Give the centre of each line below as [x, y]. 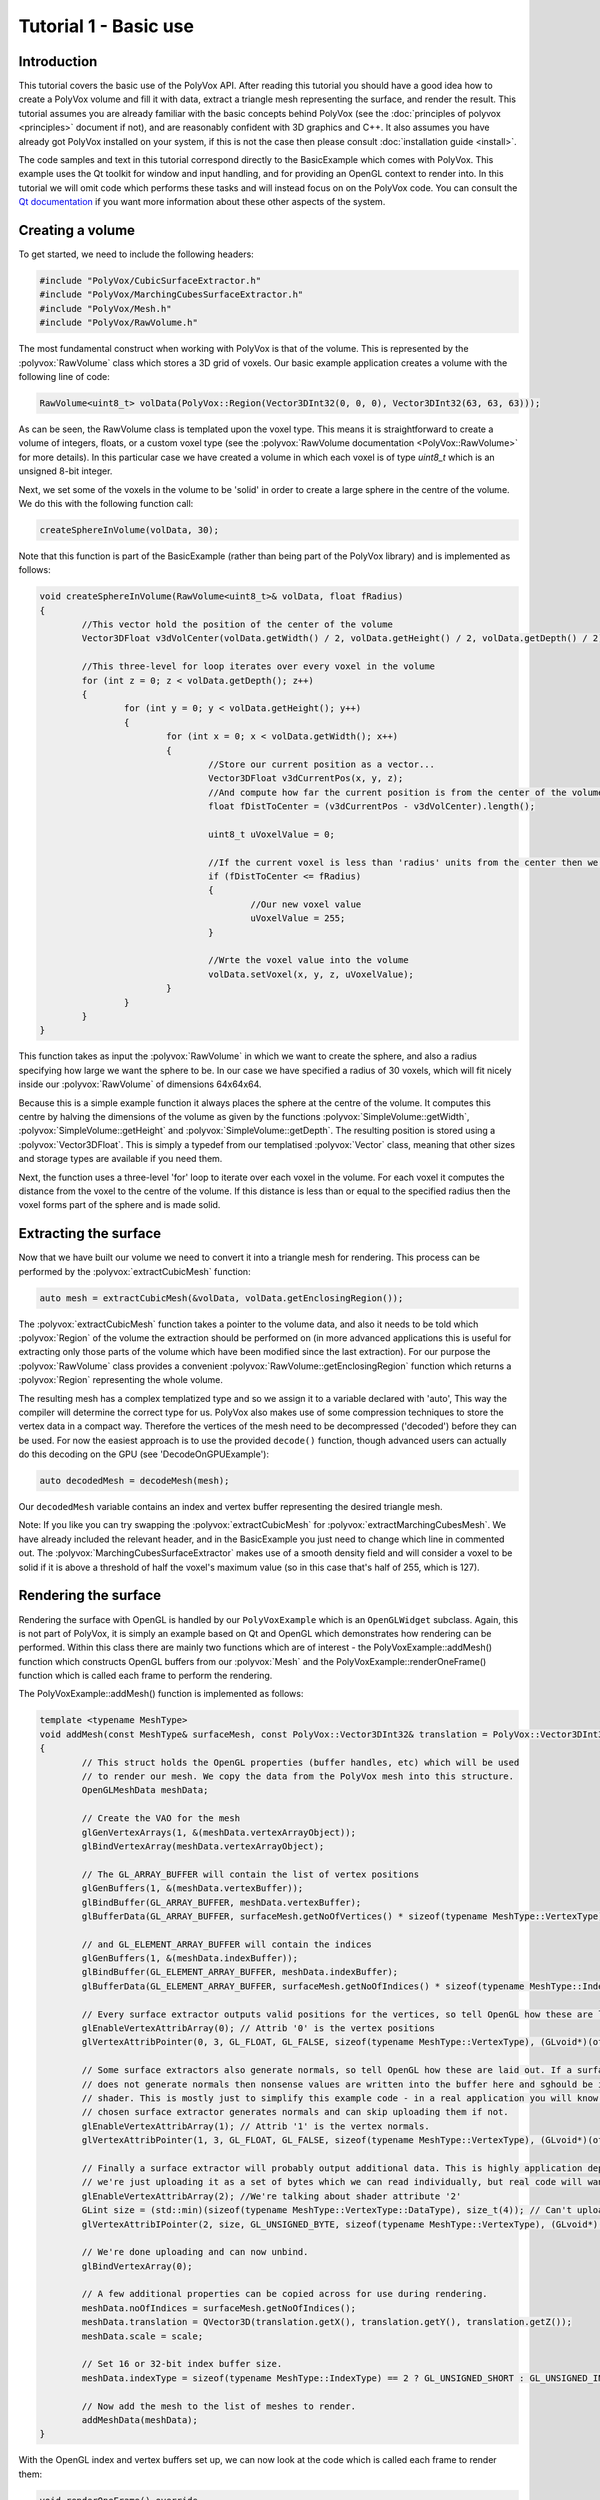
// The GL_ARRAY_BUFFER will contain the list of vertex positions [250, 1874]
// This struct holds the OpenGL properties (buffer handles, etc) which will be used [300, 1762]
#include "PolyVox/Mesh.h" [105, 308]
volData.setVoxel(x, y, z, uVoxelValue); [311, 974]
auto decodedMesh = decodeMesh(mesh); [134, 1481]
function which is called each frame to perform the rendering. [145, 1676]
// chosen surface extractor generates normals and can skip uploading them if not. [295, 2112]
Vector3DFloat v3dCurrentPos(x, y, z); [306, 778]
